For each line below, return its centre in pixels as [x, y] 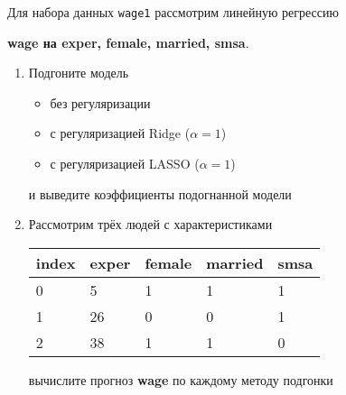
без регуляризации [100, 102]
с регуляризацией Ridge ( [120, 133]
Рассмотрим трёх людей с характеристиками [150, 224]
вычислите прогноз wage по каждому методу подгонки [181, 379]
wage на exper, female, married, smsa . [128, 42]
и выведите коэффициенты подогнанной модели [160, 193]
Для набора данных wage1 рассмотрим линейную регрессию [173, 12]
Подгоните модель [79, 73]
